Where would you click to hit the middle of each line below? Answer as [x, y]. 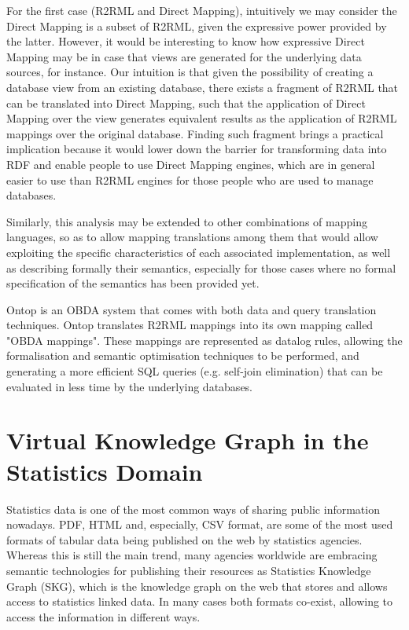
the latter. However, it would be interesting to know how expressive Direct [186, 41]
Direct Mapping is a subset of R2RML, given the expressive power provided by [197, 26]
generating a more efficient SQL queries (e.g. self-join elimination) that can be [195, 371]
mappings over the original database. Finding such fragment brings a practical [195, 133]
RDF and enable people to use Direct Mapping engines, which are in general [191, 164]
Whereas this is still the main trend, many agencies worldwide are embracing [192, 555]
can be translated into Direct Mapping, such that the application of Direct [186, 103]
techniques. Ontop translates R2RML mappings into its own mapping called [190, 325]
